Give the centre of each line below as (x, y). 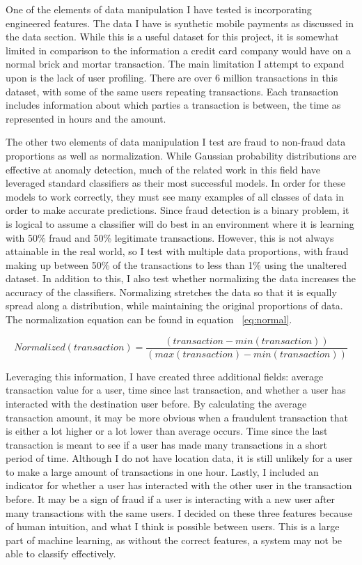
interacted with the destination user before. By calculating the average (156, 403)
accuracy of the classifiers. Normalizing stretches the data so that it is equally (171, 292)
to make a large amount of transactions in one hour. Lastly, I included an (162, 471)
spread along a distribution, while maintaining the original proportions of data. (174, 305)
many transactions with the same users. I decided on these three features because (179, 512)
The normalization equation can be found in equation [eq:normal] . (149, 319)
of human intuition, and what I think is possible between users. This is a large (173, 526)
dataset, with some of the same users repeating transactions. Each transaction (172, 91)
